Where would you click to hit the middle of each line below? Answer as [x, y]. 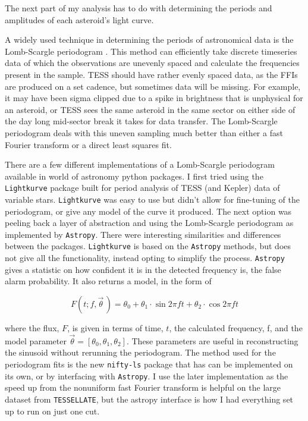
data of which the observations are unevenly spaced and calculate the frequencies [152, 63]
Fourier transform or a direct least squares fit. [88, 144]
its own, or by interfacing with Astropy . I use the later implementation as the [147, 376]
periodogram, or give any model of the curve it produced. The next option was [148, 211]
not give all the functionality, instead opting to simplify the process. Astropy [145, 258]
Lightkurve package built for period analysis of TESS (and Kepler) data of [142, 188]
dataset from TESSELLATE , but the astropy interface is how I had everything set [149, 399]
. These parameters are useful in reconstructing [212, 340]
